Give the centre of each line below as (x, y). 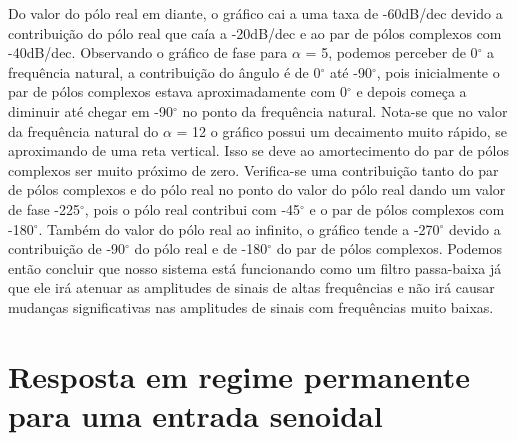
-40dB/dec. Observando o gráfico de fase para (148, 52)
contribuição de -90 (67, 248)
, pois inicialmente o (438, 71)
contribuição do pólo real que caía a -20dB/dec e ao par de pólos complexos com (255, 32)
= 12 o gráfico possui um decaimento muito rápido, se (341, 130)
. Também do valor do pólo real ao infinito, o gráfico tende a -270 (239, 228)
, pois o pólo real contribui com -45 (192, 208)
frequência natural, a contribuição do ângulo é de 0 (164, 71)
